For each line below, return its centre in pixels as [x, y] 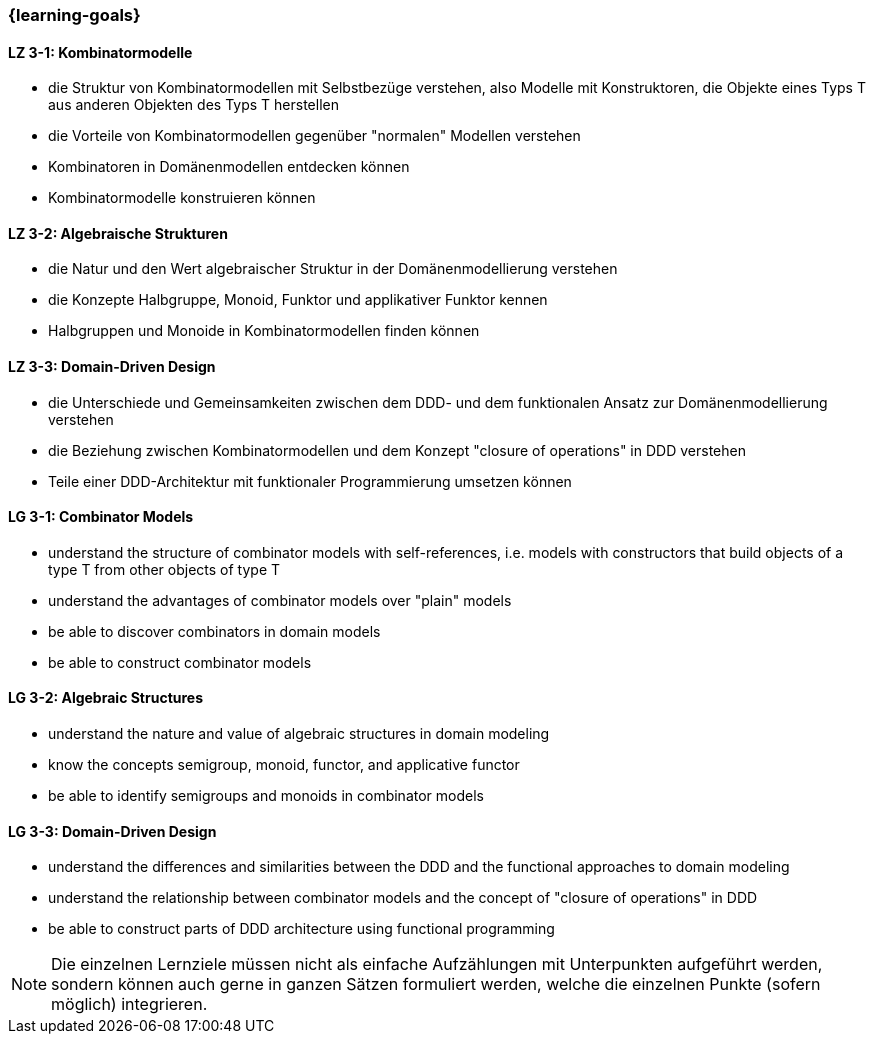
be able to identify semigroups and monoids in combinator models [266, 796]
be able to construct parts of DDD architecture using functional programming [301, 929]
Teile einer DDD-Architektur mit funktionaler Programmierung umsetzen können [310, 481]
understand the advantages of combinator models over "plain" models [280, 600]
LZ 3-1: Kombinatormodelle [100, 52]
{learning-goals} [74, 15]
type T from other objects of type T [164, 569]
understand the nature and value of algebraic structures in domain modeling [299, 734]
